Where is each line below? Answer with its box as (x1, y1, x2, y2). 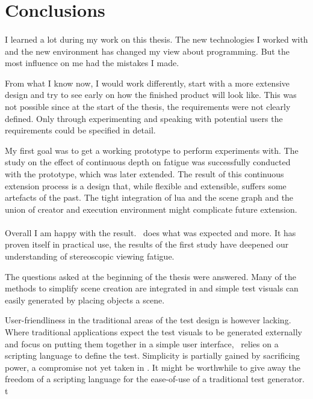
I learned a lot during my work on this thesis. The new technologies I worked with (5, 32, 308, 45)
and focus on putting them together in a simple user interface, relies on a (5, 337, 279, 350)
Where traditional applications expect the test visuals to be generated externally (5, 326, 302, 338)
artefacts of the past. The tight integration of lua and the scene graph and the (5, 191, 294, 204)
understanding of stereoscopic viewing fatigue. (5, 250, 175, 263)
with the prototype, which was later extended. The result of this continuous (5, 167, 284, 180)
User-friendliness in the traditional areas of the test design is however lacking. (5, 314, 291, 326)
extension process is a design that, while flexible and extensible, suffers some (5, 179, 287, 192)
